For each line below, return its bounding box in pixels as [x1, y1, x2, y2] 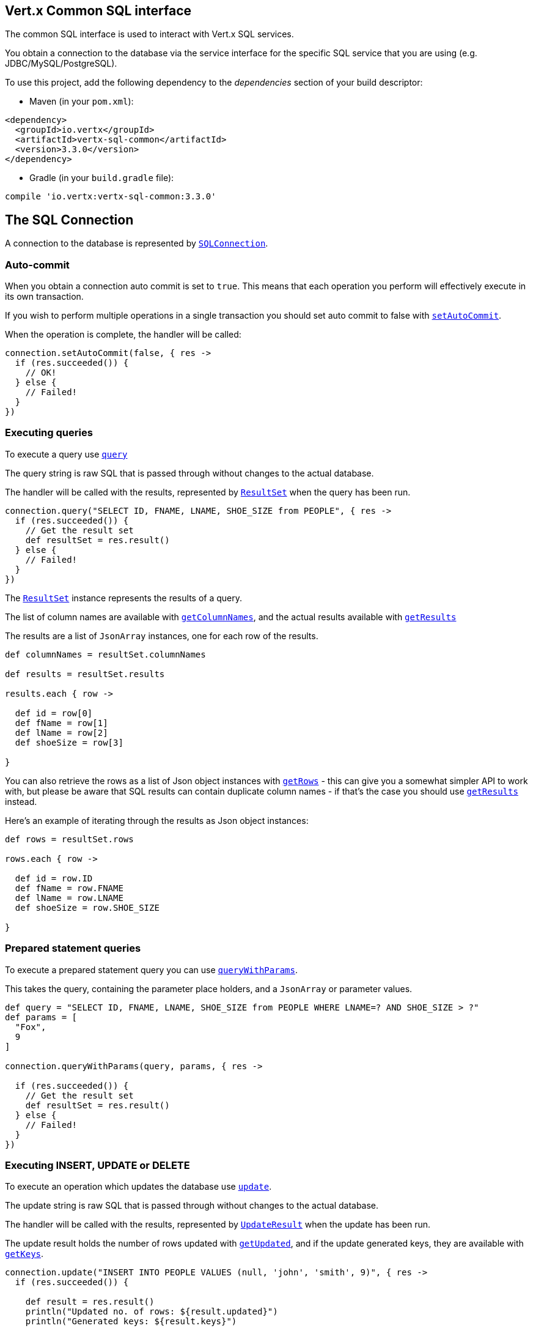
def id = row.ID [15, 873, 93, 883]
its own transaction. [5, 291, 84, 302]
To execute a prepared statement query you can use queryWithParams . [5, 964, 298, 975]
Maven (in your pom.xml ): [29, 96, 134, 107]
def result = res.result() [25, 1297, 155, 1307]
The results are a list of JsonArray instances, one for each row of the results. [5, 630, 318, 641]
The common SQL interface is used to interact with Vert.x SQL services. [5, 29, 294, 40]
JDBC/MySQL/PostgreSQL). [5, 58, 117, 69]
